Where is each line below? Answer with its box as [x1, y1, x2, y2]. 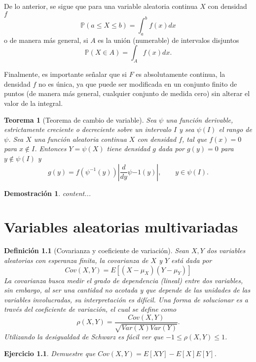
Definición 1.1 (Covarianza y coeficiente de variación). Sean [4, 245, 189, 256]
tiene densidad [107, 143, 150, 154]
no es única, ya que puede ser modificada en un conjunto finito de [38, 78, 237, 89]
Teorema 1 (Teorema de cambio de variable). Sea [4, 114, 157, 125]
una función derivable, [166, 114, 233, 125]
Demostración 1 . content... [4, 188, 91, 198]
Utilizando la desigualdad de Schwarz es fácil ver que [4, 331, 164, 342]
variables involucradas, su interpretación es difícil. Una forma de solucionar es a [4, 294, 248, 304]
